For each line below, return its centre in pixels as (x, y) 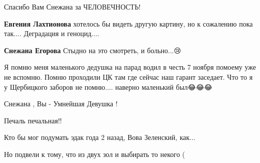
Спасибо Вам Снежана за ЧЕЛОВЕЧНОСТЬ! (72, 7)
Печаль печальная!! (33, 120)
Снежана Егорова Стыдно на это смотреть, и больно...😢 (93, 50)
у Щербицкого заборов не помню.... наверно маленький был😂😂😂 (108, 87)
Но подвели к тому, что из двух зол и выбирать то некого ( (95, 154)
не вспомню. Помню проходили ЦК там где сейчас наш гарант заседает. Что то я (128, 76)
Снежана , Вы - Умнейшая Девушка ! (61, 104)
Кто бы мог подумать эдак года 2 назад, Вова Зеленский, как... (100, 137)
